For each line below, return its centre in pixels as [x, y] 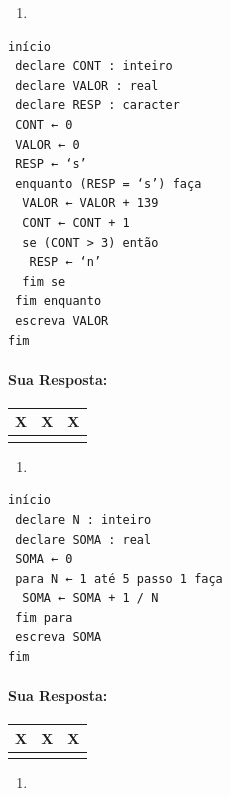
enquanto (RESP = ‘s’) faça [108, 183]
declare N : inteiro [83, 519]
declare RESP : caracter [97, 105]
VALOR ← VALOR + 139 [90, 203]
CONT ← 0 [44, 124]
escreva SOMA [58, 637]
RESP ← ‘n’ [65, 262]
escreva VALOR [62, 320]
